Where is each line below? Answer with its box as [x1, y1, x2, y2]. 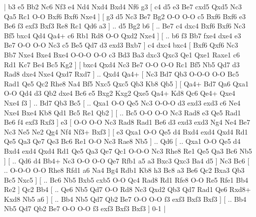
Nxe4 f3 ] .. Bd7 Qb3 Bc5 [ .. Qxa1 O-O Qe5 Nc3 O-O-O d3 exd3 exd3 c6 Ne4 [4, 97, 241, 108]
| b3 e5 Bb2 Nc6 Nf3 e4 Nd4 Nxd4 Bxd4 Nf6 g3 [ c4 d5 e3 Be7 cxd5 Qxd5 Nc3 [4, 1, 242, 11]
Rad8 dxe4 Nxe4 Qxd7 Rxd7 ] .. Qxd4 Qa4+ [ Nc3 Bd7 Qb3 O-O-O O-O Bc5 [4, 69, 239, 79]
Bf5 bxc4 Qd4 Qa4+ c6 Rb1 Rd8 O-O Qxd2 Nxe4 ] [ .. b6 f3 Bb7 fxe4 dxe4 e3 [4, 30, 241, 40]
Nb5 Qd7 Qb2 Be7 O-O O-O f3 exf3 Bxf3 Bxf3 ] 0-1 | [4, 203, 166, 214]
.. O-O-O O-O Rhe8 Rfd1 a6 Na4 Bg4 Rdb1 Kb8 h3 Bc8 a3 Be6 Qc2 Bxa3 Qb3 [4, 165, 245, 175]
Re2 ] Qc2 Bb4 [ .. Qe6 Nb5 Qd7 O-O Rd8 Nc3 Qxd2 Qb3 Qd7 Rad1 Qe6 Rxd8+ [4, 184, 251, 194]
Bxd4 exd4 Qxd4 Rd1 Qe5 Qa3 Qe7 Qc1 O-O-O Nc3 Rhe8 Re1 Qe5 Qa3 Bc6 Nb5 [4, 145, 252, 156]
